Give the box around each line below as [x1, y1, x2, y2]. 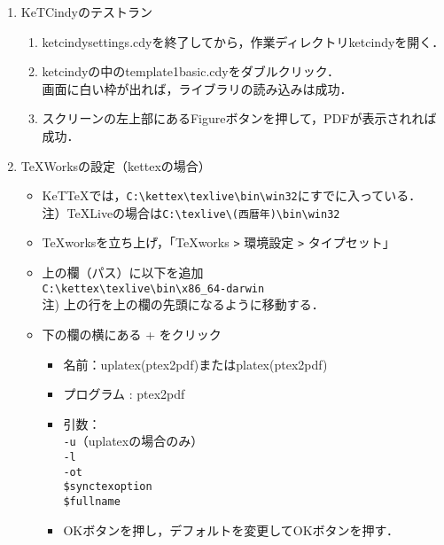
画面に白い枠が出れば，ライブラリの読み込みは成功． [42, 79, 353, 97]
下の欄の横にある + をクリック [42, 324, 222, 343]
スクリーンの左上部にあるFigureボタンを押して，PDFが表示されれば [42, 109, 437, 128]
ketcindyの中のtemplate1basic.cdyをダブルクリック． [42, 62, 339, 81]
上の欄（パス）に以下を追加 [42, 263, 204, 282]
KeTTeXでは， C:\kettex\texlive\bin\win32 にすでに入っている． [42, 186, 422, 205]
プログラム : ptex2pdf [63, 385, 185, 403]
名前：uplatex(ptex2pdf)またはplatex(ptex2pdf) [63, 354, 328, 373]
